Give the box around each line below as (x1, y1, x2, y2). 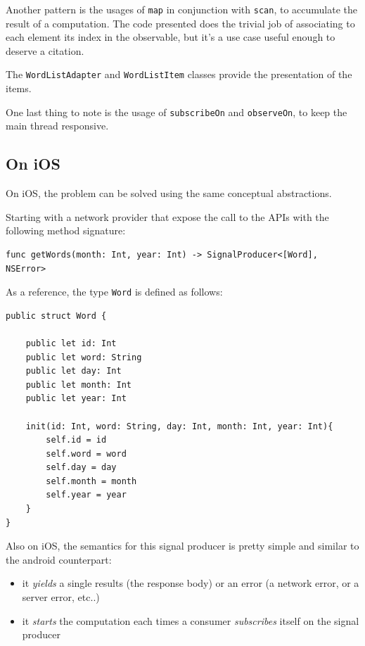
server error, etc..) (22, 590, 100, 604)
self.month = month (46, 476, 137, 486)
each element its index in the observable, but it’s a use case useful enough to (6, 30, 335, 44)
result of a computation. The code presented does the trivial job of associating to (6, 15, 355, 30)
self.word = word (46, 448, 127, 459)
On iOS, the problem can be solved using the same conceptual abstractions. (6, 186, 332, 201)
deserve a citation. (6, 43, 84, 58)
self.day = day (46, 462, 117, 473)
